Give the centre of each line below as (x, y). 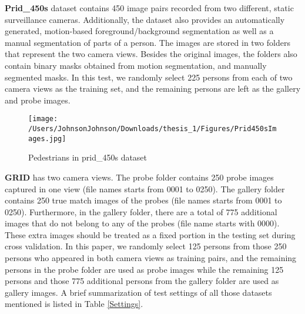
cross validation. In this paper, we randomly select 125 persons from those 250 (146, 246)
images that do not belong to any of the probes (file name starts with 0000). (142, 223)
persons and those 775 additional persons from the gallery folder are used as (142, 281)
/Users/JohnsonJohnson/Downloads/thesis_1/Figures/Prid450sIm (152, 129)
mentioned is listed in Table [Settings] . (74, 304)
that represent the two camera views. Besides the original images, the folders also (151, 54)
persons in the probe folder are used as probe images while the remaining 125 (144, 269)
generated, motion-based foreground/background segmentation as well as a (139, 31)
